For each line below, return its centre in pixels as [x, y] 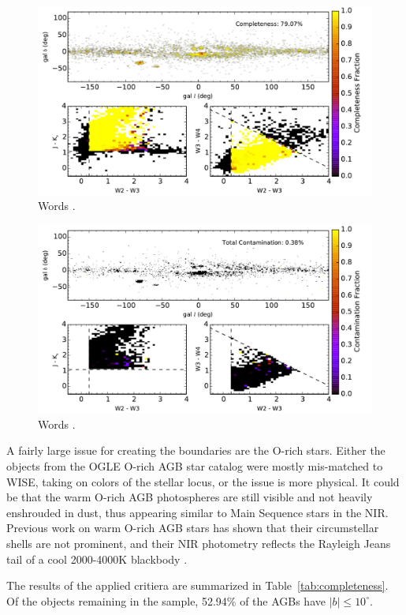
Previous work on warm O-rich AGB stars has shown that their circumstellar [193, 528]
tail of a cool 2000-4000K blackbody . [97, 559]
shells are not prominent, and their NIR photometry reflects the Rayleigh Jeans [199, 543]
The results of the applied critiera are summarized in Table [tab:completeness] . [197, 585]
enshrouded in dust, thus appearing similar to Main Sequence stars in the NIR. [197, 512]
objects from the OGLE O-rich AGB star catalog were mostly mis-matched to [195, 465]
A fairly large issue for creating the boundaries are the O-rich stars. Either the [196, 450]
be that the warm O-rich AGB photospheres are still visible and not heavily [190, 497]
